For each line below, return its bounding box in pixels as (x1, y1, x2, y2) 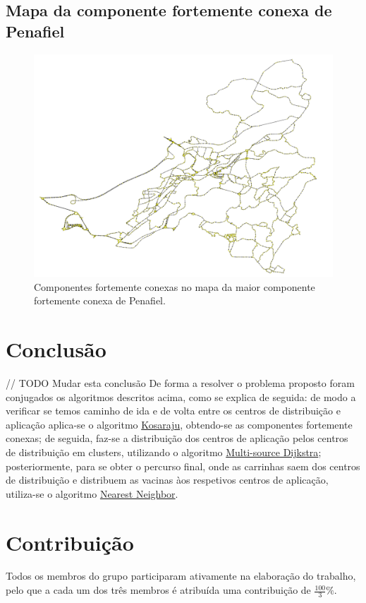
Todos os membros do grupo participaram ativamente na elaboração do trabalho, (6, 568, 356, 583)
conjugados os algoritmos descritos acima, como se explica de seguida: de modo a (6, 389, 356, 404)
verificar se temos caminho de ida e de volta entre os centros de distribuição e (6, 403, 341, 418)
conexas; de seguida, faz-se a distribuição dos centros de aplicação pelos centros (6, 431, 348, 446)
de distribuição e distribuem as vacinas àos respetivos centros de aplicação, (6, 472, 329, 487)
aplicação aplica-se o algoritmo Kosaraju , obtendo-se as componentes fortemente (6, 417, 353, 431)
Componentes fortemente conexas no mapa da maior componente (34, 279, 315, 294)
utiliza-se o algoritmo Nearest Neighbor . (6, 486, 178, 501)
